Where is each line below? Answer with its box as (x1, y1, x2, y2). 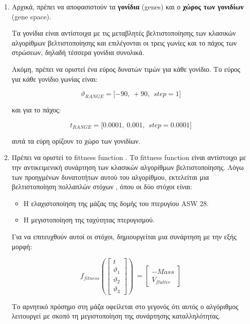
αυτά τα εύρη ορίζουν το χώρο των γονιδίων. (11, 135, 141, 146)
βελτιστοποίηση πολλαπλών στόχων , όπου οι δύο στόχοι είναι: (11, 181, 192, 192)
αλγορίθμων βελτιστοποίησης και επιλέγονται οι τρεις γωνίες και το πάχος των (11, 37, 237, 48)
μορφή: (11, 241, 32, 251)
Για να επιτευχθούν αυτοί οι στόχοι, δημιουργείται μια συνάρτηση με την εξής (11, 231, 237, 241)
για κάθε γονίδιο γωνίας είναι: (11, 73, 98, 84)
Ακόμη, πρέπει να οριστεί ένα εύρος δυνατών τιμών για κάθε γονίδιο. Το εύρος (11, 63, 241, 74)
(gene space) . (11, 11, 52, 21)
